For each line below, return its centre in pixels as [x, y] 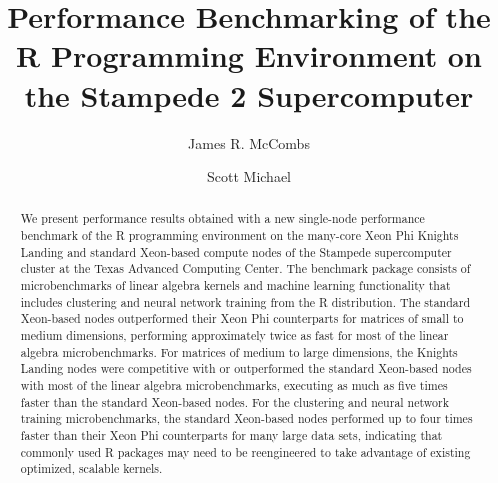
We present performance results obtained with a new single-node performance [222, 218]
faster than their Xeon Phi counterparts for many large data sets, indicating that [231, 435]
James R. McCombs [249, 142]
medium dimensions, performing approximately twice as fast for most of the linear [234, 335]
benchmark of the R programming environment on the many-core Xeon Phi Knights [239, 235]
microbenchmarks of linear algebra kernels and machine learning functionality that [235, 285]
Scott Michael [249, 176]
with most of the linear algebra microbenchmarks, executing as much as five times [234, 385]
